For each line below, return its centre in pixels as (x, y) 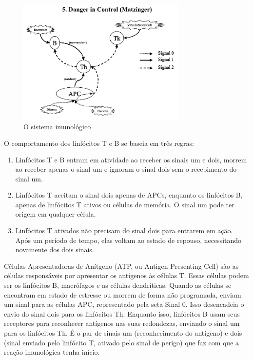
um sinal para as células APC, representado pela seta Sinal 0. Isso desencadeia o (124, 304)
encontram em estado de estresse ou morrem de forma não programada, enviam (123, 294)
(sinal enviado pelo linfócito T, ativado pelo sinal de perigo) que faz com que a (122, 342)
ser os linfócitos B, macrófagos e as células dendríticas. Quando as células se (118, 285)
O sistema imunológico (57, 127)
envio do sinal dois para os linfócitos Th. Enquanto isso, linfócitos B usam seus (122, 313)
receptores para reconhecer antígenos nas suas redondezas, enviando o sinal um (122, 323)
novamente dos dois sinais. (55, 250)
